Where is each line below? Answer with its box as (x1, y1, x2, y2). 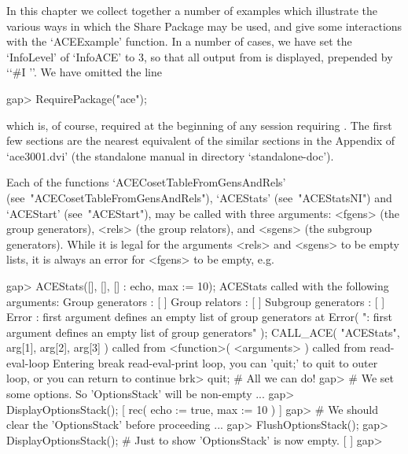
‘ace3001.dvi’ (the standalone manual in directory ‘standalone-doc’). (6, 147, 334, 164)
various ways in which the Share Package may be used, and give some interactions (6, 17, 402, 34)
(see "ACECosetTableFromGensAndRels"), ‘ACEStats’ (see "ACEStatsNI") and (6, 189, 392, 205)
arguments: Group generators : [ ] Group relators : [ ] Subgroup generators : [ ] (6, 293, 385, 309)
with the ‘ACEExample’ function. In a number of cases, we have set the (6, 33, 352, 50)
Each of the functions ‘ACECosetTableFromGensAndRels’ (6, 174, 286, 190)
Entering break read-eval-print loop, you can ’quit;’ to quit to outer (53, 354, 378, 371)
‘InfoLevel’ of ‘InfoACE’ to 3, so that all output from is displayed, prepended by (6, 48, 393, 65)
